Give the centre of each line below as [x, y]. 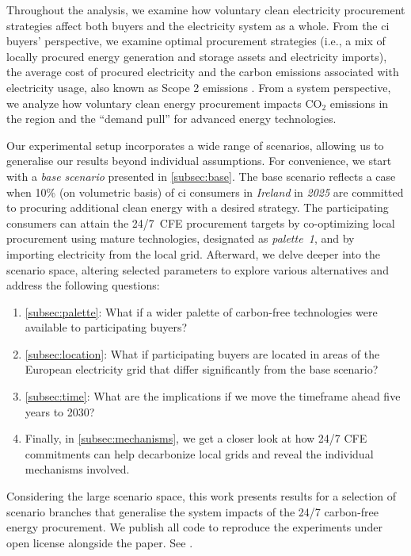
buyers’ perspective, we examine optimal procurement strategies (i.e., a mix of [196, 41]
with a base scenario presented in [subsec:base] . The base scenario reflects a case [201, 176]
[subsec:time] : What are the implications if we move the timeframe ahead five [213, 396]
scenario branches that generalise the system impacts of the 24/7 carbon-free [192, 511]
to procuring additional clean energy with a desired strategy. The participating [198, 207]
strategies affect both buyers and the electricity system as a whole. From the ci [198, 25]
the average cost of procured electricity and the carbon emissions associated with [203, 72]
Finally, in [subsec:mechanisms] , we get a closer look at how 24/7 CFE [196, 438]
